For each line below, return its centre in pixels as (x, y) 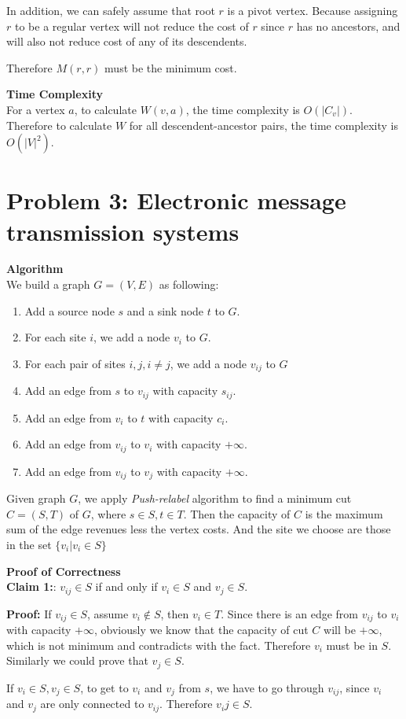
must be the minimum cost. (171, 67)
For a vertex (36, 109)
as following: (189, 284)
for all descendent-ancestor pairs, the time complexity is (264, 125)
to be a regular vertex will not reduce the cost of (132, 26)
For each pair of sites (75, 363)
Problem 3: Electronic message (176, 200)
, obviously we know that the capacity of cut (201, 630)
